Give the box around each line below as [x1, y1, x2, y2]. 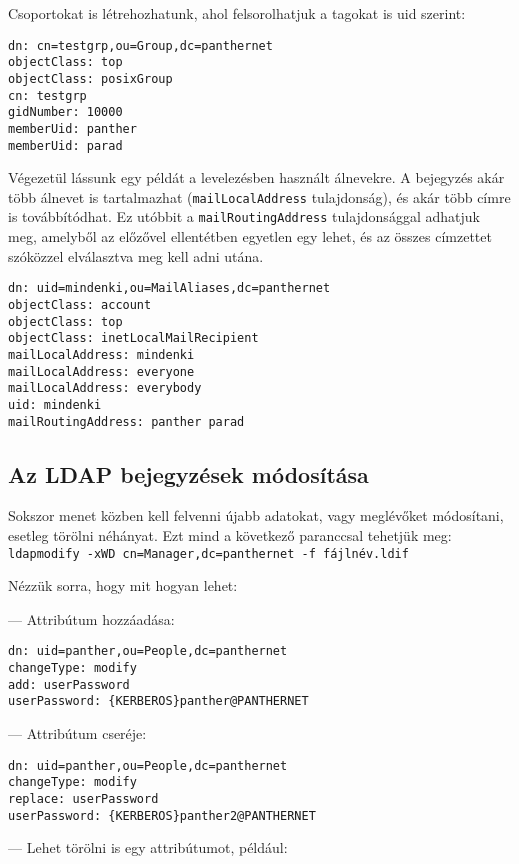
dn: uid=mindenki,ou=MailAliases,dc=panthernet [8, 281, 331, 296]
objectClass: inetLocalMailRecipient [8, 331, 259, 346]
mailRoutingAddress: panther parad [8, 414, 245, 429]
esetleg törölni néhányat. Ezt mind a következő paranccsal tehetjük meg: [8, 524, 452, 545]
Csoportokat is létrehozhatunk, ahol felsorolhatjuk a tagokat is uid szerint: [8, 3, 466, 23]
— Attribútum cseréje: [8, 723, 147, 744]
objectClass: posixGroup [8, 71, 173, 86]
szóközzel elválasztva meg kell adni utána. [8, 245, 264, 266]
